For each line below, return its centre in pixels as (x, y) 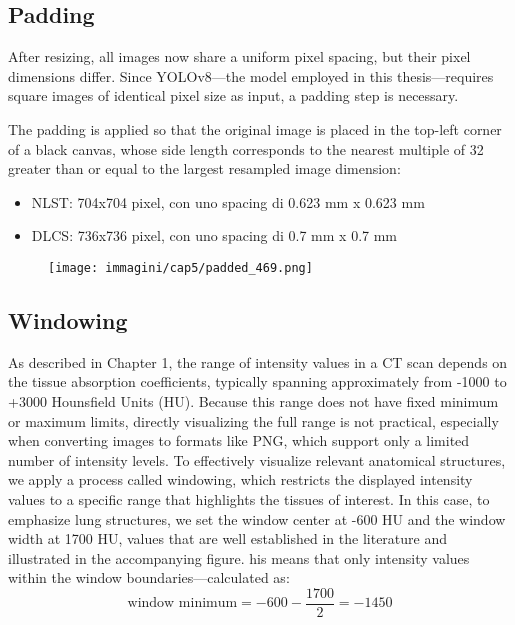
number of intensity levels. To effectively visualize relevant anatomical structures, (257, 459)
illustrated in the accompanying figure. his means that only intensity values (239, 557)
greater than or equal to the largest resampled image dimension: (204, 168)
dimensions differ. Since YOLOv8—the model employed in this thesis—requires (251, 75)
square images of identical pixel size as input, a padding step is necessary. (233, 95)
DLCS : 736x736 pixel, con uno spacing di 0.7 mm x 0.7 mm (214, 235)
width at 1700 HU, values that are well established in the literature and (228, 538)
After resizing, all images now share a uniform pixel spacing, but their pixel (239, 56)
